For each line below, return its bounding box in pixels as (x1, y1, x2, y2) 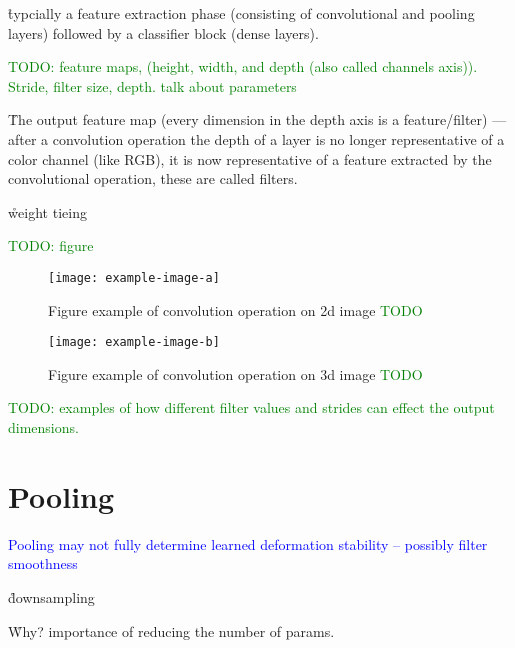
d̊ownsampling (8, 586, 95, 607)
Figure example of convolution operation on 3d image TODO (48, 363, 423, 384)
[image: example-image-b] (48, 335, 220, 350)
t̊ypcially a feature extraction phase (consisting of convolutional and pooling (8, 3, 475, 23)
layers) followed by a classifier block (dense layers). (8, 22, 319, 43)
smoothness (8, 553, 78, 574)
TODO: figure (8, 235, 94, 256)
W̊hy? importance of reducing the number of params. (8, 620, 335, 641)
